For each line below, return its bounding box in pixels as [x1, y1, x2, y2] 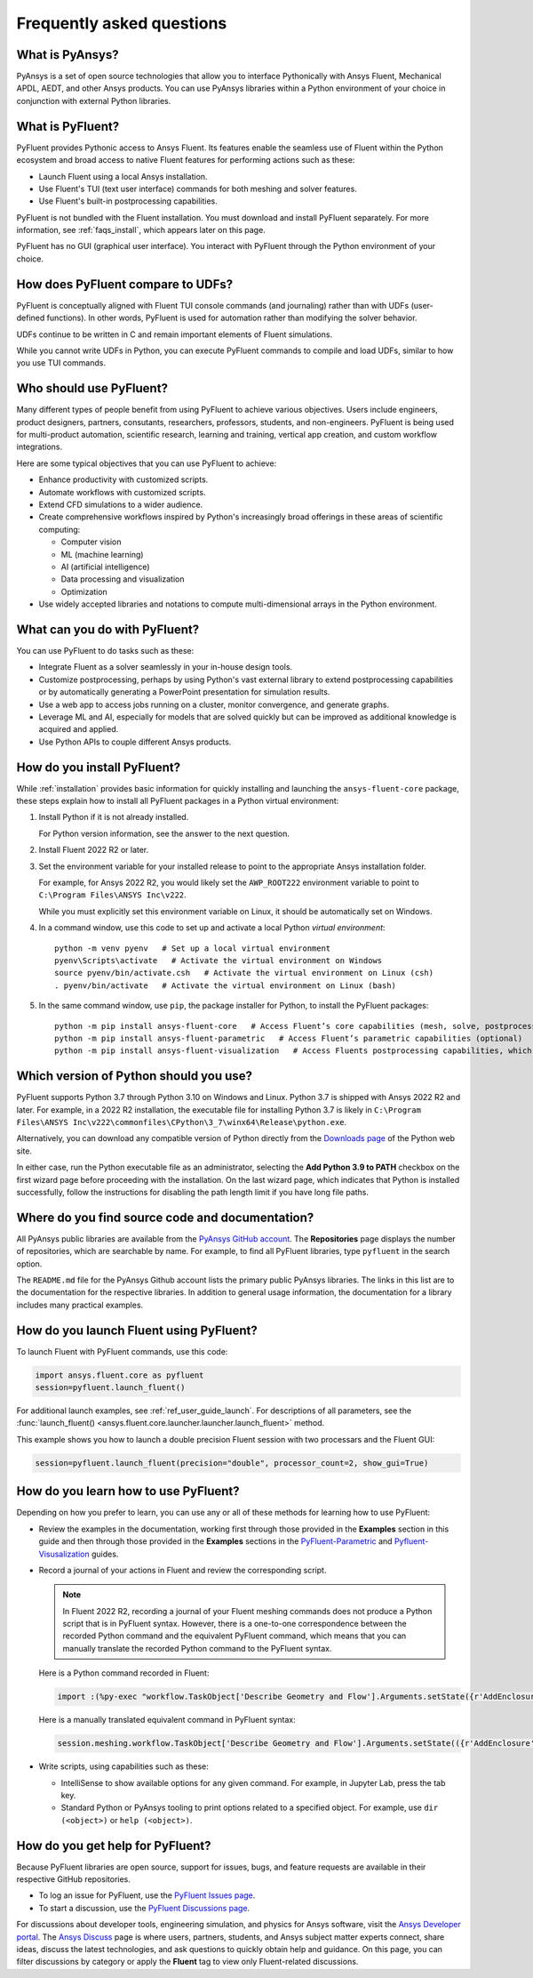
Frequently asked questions [16, 13, 227, 33]
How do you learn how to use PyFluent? [16, 1483, 240, 1499]
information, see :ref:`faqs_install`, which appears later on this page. [16, 225, 266, 236]
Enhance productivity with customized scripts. [38, 474, 209, 485]
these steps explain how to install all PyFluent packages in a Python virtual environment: [16, 796, 339, 807]
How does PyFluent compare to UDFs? [16, 277, 234, 292]
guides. [91, 1548, 119, 1559]
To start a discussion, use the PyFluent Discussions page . [38, 1902, 251, 1913]
